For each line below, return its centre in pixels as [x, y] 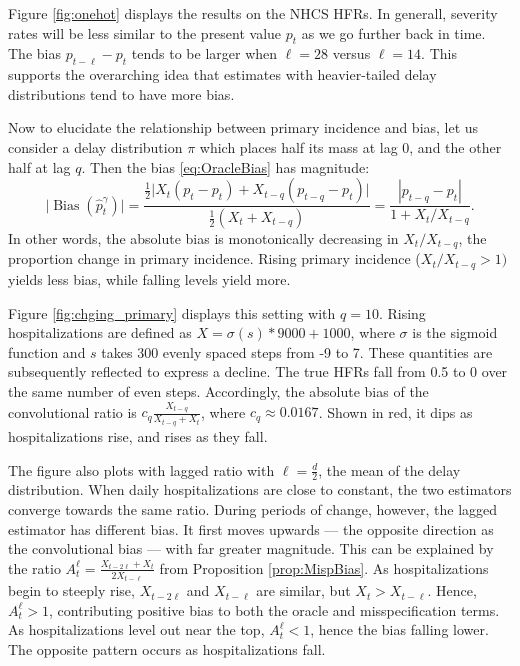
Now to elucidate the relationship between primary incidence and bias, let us [243, 127]
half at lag [39, 166]
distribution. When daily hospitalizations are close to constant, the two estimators [260, 489]
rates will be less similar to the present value [145, 32]
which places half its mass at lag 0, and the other [350, 146]
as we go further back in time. [393, 32]
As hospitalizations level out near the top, [136, 629]
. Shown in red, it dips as [395, 411]
